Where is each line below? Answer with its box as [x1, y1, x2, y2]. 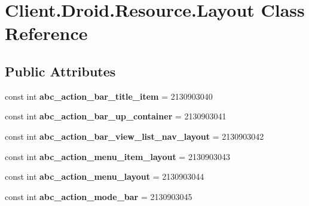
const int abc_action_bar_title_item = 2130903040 [5, 90, 213, 102]
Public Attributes [5, 62, 116, 80]
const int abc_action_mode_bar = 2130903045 [5, 190, 192, 202]
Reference [5, 21, 88, 45]
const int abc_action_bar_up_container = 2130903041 [5, 110, 227, 122]
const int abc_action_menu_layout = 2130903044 [5, 170, 204, 183]
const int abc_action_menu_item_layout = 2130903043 [5, 150, 230, 162]
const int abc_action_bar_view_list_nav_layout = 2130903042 [5, 130, 264, 142]
